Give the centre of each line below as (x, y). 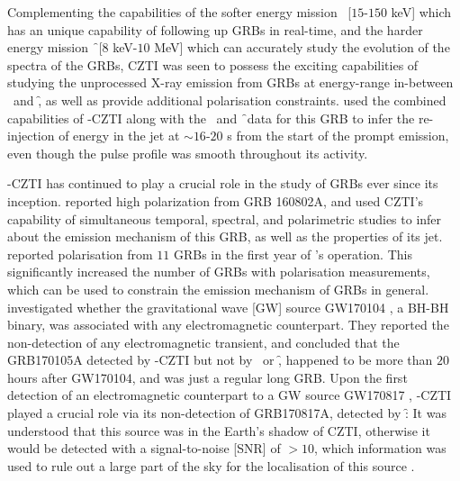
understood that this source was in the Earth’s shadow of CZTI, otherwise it (219, 430)
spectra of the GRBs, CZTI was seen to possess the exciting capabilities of (213, 64)
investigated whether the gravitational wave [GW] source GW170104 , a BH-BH (228, 307)
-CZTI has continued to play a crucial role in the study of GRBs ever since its (223, 183)
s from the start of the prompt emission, (338, 136)
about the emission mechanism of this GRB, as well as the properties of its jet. (225, 236)
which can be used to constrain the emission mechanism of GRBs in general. (218, 289)
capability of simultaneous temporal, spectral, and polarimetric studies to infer (225, 218)
